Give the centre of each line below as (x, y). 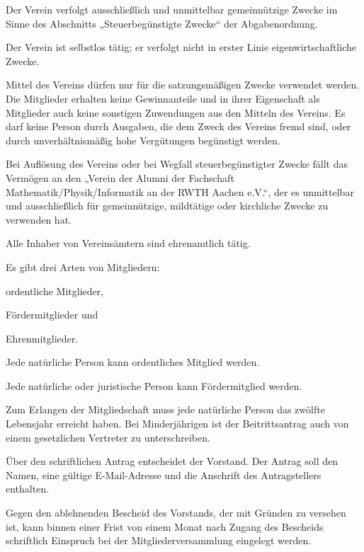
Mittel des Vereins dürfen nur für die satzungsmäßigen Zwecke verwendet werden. (183, 85)
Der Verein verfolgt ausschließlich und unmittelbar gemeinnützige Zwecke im (172, 9)
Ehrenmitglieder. (42, 338)
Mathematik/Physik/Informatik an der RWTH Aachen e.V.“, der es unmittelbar (180, 191)
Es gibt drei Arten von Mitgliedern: (83, 266)
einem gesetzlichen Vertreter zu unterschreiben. (108, 437)
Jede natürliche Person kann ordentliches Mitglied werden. (133, 362)
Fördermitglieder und (52, 315)
